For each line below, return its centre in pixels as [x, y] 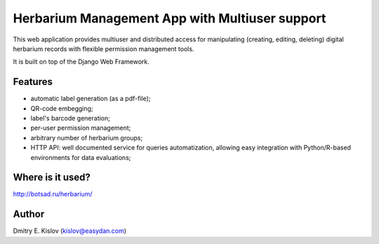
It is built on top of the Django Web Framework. [81, 62]
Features [33, 82]
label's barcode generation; [70, 118]
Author [29, 214]
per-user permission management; [81, 128]
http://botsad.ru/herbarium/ [53, 194]
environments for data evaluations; [81, 157]
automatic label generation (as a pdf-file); [91, 99]
